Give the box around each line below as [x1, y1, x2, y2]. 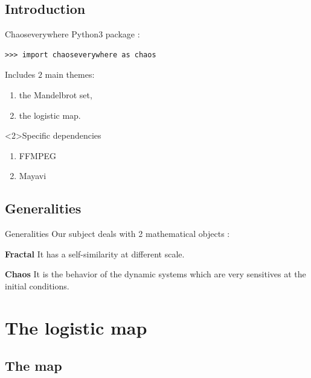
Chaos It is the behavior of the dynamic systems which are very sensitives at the [5, 268, 306, 280]
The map [5, 356, 62, 375]
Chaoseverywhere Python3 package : [5, 28, 140, 40]
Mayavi [19, 169, 46, 182]
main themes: [45, 68, 95, 81]
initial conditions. [5, 279, 69, 292]
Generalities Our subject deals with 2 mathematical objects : [5, 227, 230, 240]
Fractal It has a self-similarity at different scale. [5, 247, 185, 260]
